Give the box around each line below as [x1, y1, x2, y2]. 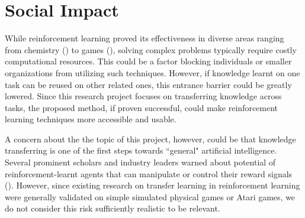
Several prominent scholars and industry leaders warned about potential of [5, 156, 276, 168]
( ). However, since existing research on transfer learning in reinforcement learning [5, 179, 300, 191]
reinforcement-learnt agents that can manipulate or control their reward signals [5, 167, 293, 180]
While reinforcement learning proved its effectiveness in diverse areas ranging [5, 32, 284, 44]
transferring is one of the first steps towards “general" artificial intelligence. [5, 144, 277, 157]
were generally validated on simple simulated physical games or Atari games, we [5, 190, 296, 203]
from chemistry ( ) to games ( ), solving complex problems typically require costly [5, 43, 297, 56]
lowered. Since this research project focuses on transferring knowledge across [5, 90, 282, 102]
